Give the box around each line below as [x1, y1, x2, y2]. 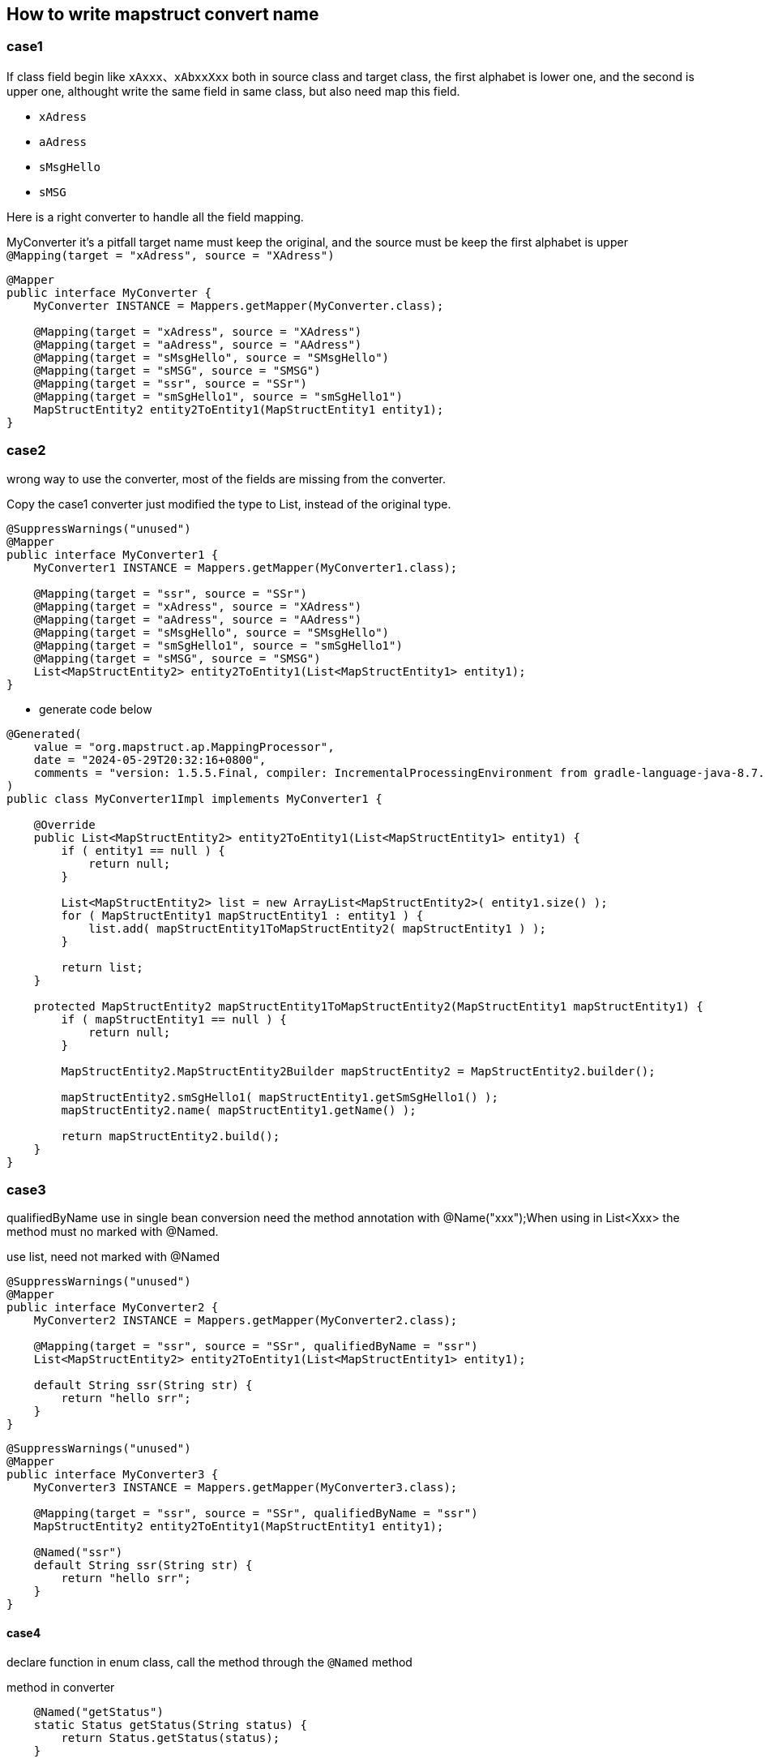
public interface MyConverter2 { [6, 1301, 219, 1315]
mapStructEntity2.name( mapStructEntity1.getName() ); [61, 1103, 417, 1117]
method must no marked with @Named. [6, 1225, 219, 1239]
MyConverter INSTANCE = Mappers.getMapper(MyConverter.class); [33, 298, 444, 312]
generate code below [39, 701, 152, 716]
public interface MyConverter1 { [6, 547, 219, 561]
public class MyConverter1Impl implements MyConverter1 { [6, 791, 382, 805]
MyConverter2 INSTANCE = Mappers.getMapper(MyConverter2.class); [33, 1314, 458, 1328]
